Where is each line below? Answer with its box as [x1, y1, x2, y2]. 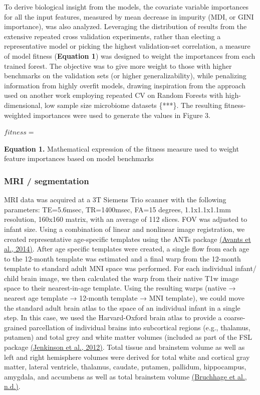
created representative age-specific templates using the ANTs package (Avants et [4, 233, 251, 244]
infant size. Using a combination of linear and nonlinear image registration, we [4, 223, 245, 234]
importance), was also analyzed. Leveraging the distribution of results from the [4, 21, 247, 32]
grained [4, 322, 27, 332]
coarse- [224, 312, 245, 323]
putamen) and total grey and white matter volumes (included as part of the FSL [4, 332, 252, 342]
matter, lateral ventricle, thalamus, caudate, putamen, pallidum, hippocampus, [4, 361, 246, 372]
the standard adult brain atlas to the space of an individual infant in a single [4, 302, 240, 313]
